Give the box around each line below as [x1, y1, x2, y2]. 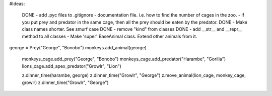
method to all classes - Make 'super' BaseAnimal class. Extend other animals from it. [22, 33, 197, 39]
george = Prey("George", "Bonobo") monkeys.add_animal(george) [9, 44, 147, 50]
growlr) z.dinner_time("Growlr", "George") [22, 79, 109, 85]
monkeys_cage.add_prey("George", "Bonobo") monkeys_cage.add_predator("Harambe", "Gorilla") [22, 56, 226, 62]
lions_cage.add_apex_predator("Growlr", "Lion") [22, 63, 122, 69]
